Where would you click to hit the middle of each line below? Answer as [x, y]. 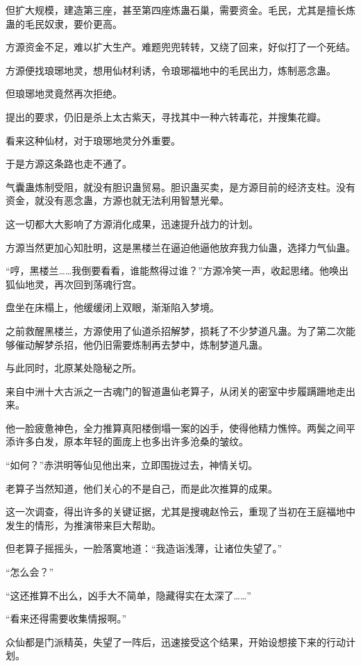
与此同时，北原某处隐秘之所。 [74, 368]
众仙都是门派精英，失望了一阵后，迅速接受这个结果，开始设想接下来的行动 [176, 641]
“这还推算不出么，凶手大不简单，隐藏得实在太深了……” [128, 595]
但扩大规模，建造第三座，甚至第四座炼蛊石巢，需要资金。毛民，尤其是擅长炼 [180, 10]
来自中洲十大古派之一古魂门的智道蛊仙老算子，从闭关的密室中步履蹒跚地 [171, 391]
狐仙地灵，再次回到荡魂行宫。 [74, 284]
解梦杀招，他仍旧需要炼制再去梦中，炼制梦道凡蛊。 [151, 344]
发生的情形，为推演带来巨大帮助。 [83, 525]
